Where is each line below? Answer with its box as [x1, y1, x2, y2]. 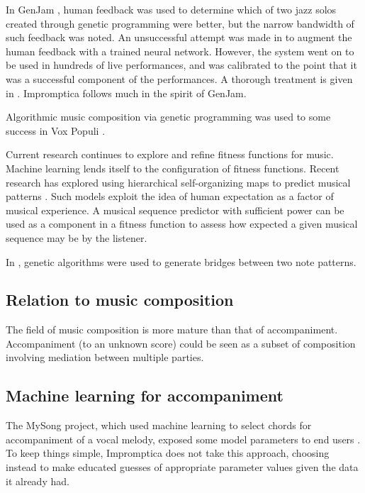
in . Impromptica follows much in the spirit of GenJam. [6, 85, 247, 100]
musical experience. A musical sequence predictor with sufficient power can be [6, 202, 344, 217]
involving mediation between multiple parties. [6, 350, 204, 365]
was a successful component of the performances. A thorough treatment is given [6, 71, 353, 86]
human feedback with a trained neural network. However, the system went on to [6, 43, 354, 58]
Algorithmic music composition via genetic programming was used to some [6, 109, 331, 124]
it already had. [6, 473, 69, 488]
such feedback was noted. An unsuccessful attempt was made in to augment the [6, 30, 352, 45]
